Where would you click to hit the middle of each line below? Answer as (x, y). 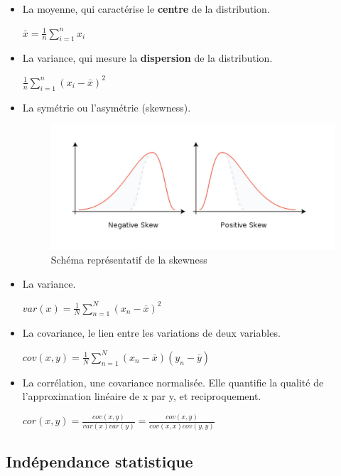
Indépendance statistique (99, 461)
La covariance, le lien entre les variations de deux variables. (151, 333)
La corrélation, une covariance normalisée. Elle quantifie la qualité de (173, 382)
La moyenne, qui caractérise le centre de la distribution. (146, 9)
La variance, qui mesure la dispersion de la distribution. (147, 58)
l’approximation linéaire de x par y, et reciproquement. (142, 396)
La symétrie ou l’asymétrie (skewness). (107, 107)
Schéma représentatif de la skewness (129, 260)
